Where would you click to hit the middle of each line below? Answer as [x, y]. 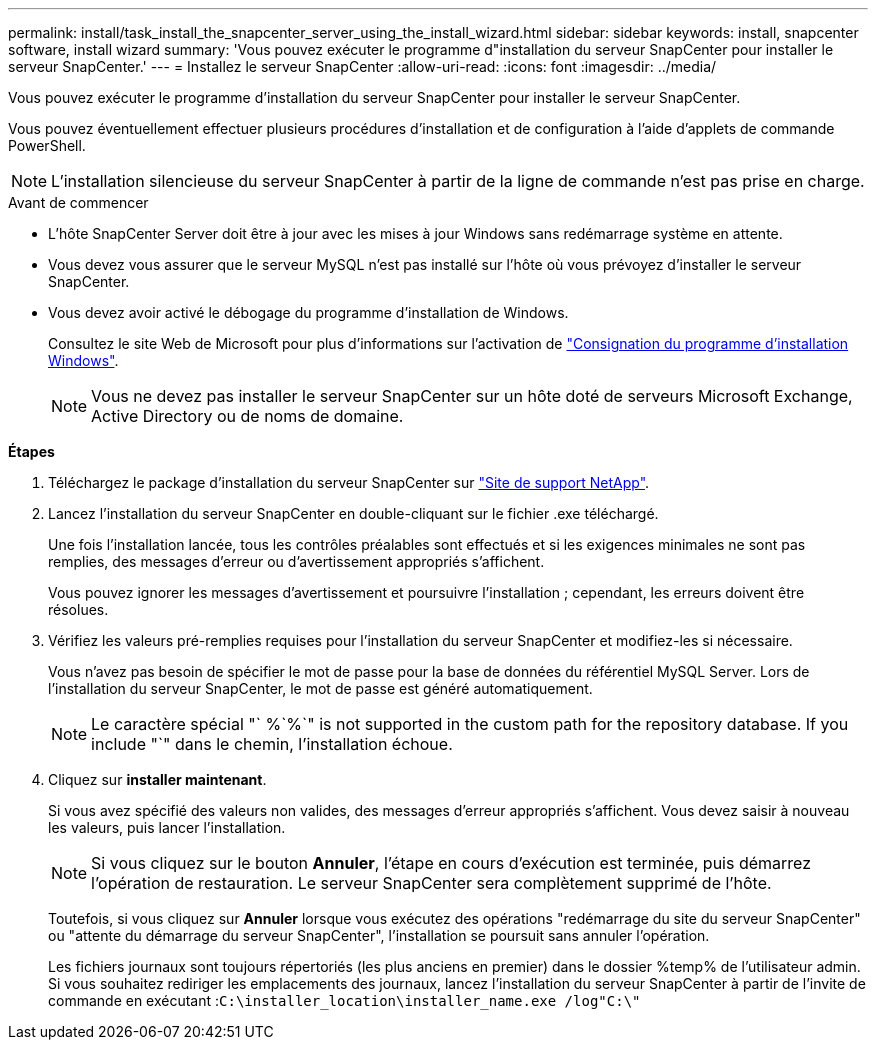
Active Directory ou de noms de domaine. [247, 416]
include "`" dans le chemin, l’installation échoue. [272, 744]
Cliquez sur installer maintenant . [157, 779]
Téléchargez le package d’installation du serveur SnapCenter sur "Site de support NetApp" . [349, 482]
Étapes [31, 451]
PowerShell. [47, 145]
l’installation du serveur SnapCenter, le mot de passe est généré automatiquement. [320, 688]
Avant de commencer [78, 202]
